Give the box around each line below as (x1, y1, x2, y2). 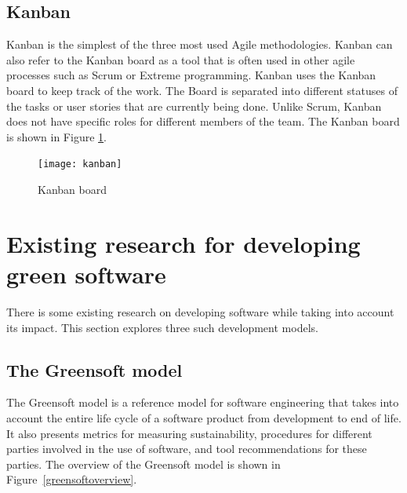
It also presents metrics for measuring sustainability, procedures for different (6, 425, 372, 441)
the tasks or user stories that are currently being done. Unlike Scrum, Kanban (6, 97, 382, 114)
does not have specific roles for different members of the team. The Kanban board (6, 113, 400, 130)
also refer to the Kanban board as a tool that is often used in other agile (6, 51, 355, 68)
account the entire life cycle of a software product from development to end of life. (6, 409, 402, 425)
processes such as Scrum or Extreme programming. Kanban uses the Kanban (6, 67, 376, 83)
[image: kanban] (38, 159, 122, 170)
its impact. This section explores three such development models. (6, 319, 318, 335)
